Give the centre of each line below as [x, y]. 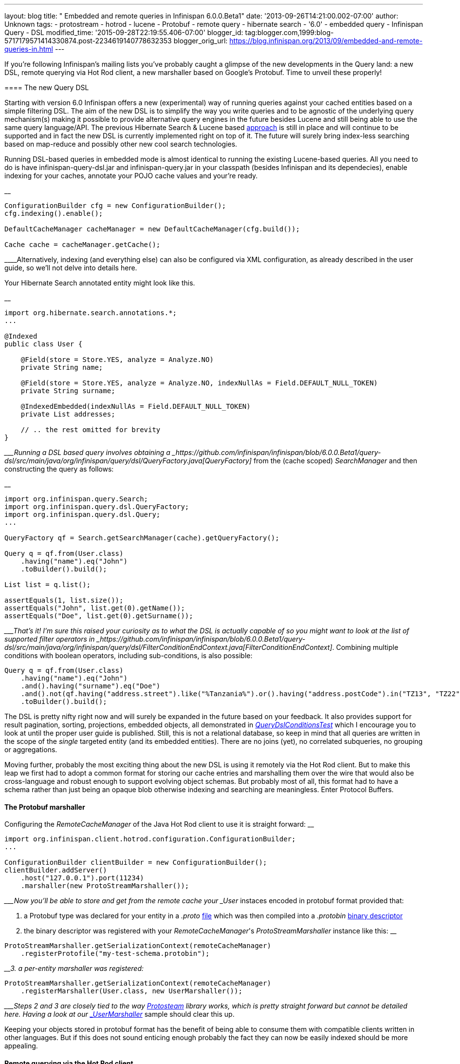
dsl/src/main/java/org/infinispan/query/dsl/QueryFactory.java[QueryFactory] [128, 461]
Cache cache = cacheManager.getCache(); [83, 245]
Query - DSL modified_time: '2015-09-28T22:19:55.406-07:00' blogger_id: [124, 32]
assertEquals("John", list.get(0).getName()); [95, 608]
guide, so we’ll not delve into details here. [71, 268]
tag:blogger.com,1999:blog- [289, 32]
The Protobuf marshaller [45, 807]
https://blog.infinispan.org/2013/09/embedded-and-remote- [326, 41]
